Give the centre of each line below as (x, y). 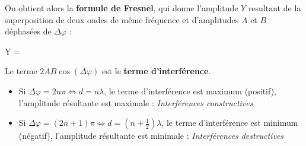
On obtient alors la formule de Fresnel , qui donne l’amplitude (122, 8)
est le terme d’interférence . (156, 71)
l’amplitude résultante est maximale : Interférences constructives (136, 102)
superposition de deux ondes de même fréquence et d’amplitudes (122, 19)
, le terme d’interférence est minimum (230, 123)
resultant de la (275, 8)
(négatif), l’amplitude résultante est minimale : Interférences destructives (151, 136)
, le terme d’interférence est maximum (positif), (190, 91)
